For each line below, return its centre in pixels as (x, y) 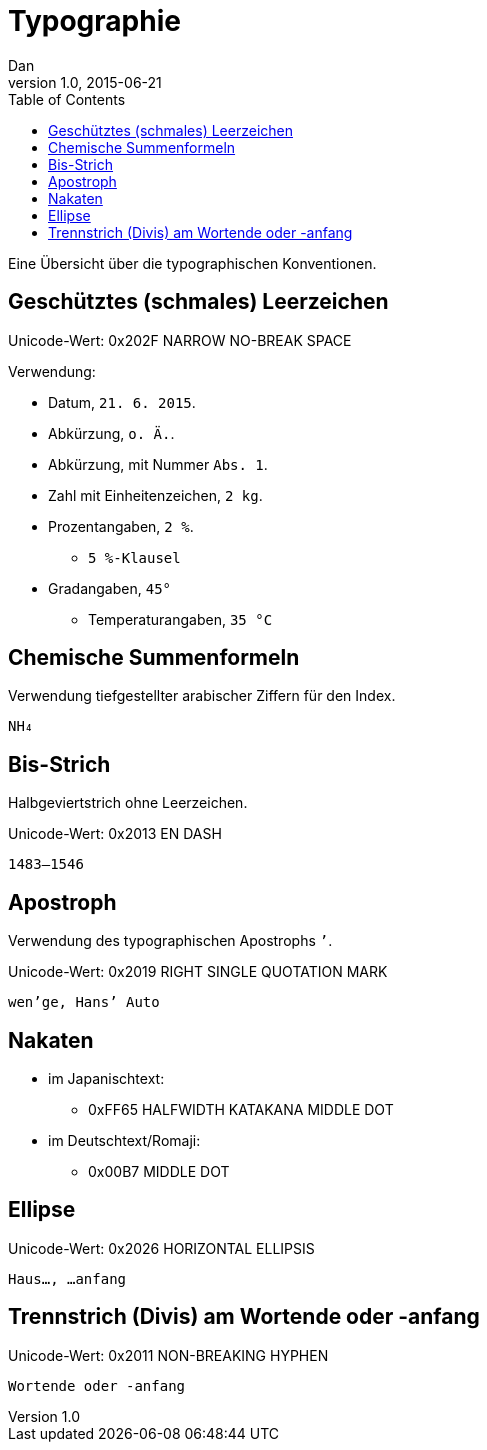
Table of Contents (67, 99)
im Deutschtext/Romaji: (124, 1140)
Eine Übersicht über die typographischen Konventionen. (192, 263)
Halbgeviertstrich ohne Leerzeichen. (128, 803)
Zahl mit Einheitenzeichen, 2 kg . (155, 495)
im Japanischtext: (106, 1078)
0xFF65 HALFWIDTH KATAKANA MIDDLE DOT (241, 1109)
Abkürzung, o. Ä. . (111, 433)
